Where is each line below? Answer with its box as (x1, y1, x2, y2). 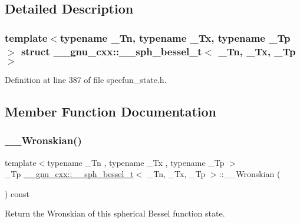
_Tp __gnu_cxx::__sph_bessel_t (5, 168, 134, 180)
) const (5, 187, 30, 199)
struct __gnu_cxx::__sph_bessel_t (21, 44, 202, 58)
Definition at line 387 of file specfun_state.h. (5, 73, 167, 85)
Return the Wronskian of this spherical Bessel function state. (5, 207, 225, 219)
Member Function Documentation (5, 102, 217, 120)
